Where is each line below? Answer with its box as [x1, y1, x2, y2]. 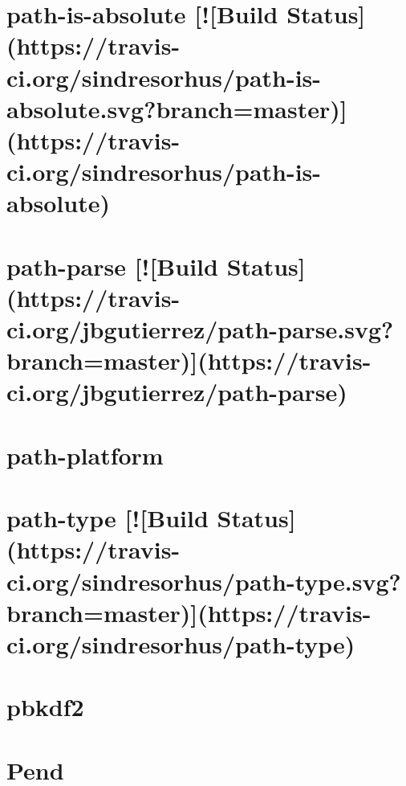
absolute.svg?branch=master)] [6, 92, 347, 125]
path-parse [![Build [6, 249, 218, 282]
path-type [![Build [6, 501, 209, 534]
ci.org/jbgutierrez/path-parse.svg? [6, 313, 394, 346]
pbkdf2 [6, 690, 84, 723]
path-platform [6, 438, 164, 471]
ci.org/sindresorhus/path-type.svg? [6, 564, 401, 597]
